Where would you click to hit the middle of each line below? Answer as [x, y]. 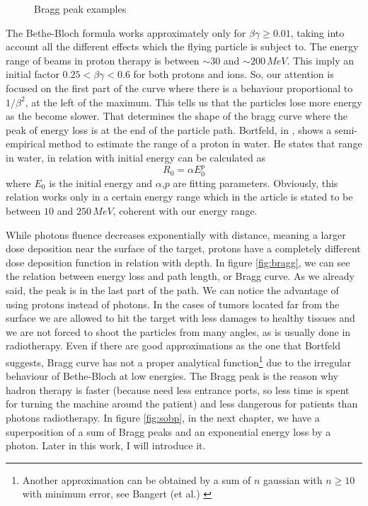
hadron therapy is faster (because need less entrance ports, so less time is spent [178, 389]
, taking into [317, 32]
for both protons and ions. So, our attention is [234, 74]
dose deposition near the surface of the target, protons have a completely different [183, 248]
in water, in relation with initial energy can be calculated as [136, 157]
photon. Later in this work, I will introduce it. [106, 445]
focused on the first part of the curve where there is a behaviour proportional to [179, 88]
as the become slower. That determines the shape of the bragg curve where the [177, 116]
